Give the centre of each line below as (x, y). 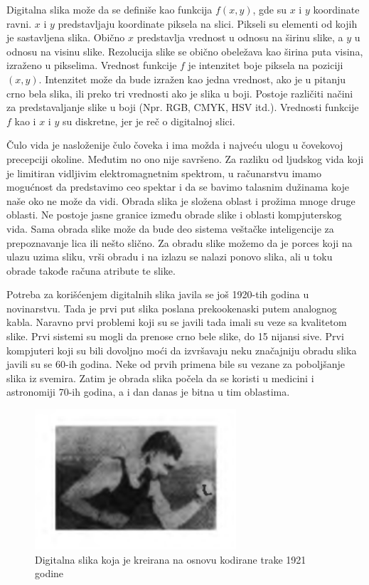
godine (49, 573)
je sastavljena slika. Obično (66, 37)
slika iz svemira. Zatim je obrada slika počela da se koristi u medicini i (160, 378)
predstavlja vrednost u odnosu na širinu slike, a (240, 37)
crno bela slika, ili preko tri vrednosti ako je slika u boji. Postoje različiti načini (180, 93)
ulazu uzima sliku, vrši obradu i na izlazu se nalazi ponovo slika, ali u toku (170, 257)
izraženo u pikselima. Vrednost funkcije (92, 65)
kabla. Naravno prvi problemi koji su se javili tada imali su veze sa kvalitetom (177, 322)
